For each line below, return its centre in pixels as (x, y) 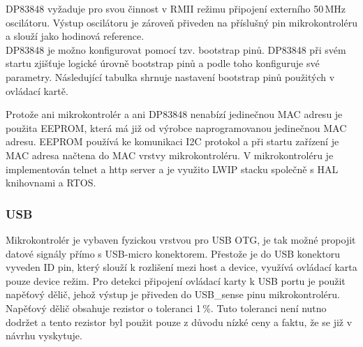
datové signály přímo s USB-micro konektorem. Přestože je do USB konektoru (173, 253)
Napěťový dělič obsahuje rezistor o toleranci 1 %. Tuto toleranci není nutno (166, 308)
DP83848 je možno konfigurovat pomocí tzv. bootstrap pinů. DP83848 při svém (176, 49)
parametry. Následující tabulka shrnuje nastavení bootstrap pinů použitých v (170, 76)
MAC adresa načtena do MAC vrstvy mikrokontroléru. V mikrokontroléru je (170, 155)
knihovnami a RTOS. (51, 183)
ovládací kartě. (37, 90)
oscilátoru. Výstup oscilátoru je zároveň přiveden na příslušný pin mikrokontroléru (181, 22)
